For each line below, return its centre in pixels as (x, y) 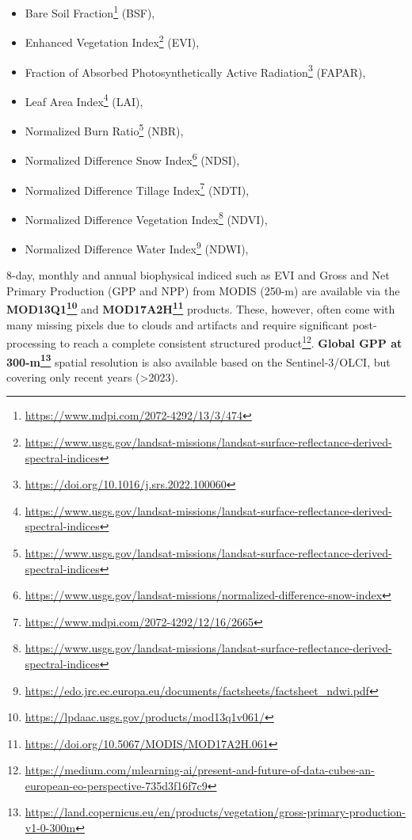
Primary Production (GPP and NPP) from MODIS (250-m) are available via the (203, 290)
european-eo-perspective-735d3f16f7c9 (116, 785)
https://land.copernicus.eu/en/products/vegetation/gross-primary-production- (215, 812)
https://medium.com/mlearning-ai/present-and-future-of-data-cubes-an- (200, 770)
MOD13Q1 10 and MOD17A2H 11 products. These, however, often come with (201, 308)
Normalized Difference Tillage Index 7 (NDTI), (137, 188)
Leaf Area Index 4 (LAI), (84, 100)
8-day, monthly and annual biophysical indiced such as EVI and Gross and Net (198, 275)
